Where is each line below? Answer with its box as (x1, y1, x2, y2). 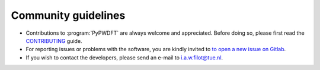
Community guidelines (11, 9, 126, 22)
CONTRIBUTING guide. (25, 37, 82, 44)
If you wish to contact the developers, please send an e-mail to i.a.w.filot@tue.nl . (25, 54, 223, 61)
